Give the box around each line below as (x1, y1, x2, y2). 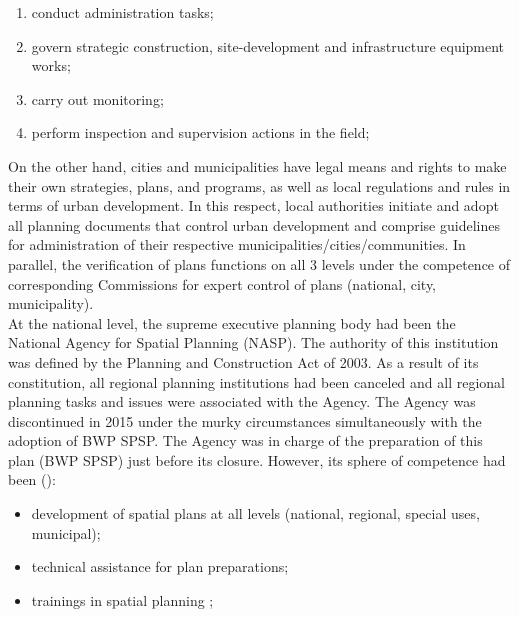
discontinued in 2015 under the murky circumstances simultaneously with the (8, 410, 482, 431)
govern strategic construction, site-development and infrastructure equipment (31, 35, 505, 56)
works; (31, 55, 71, 76)
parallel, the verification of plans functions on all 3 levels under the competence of (8, 253, 511, 274)
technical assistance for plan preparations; (31, 556, 289, 577)
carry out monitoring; (31, 88, 164, 109)
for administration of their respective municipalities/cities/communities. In (8, 234, 466, 255)
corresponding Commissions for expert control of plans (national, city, (8, 273, 437, 294)
